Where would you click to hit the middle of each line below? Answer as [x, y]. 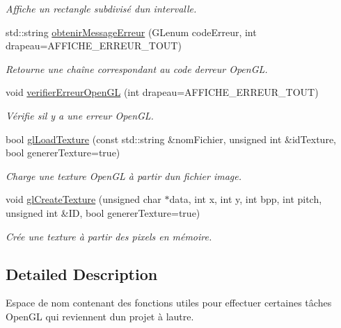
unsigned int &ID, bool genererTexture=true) [103, 212]
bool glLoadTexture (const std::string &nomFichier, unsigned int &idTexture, [171, 139]
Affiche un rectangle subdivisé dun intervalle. [101, 8]
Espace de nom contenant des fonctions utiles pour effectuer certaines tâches [169, 303]
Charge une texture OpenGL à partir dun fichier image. [124, 175]
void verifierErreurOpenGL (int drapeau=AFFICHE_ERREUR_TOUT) [162, 92]
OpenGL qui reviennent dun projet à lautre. [100, 316]
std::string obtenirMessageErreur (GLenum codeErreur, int [131, 32]
